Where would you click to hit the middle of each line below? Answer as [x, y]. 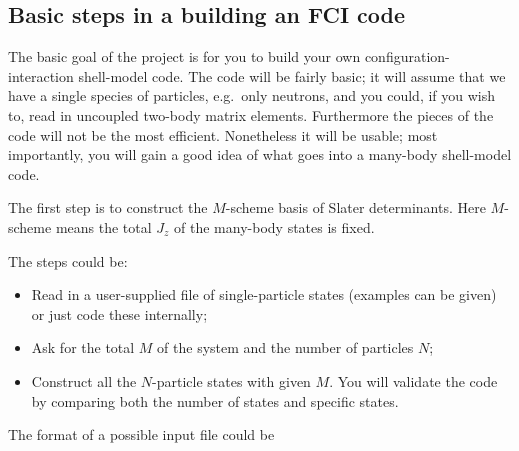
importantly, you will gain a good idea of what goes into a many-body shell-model [260, 154]
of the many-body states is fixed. [274, 226]
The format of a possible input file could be [141, 434]
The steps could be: [68, 260]
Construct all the [84, 380]
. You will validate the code [413, 380]
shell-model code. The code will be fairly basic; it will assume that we [292, 75]
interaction [41, 75]
